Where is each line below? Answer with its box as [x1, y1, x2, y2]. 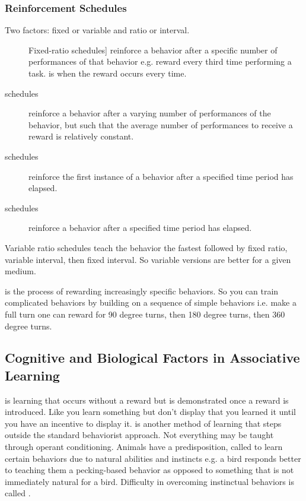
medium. [5, 265, 36, 277]
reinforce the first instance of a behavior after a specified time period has [28, 170, 294, 182]
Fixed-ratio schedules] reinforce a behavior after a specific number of [28, 43, 278, 56]
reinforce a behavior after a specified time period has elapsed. [28, 221, 252, 234]
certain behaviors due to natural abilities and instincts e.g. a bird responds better [5, 452, 301, 464]
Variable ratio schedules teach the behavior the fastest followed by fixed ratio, [5, 241, 288, 253]
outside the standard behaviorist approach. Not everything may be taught [5, 429, 274, 441]
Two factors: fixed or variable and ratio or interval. [5, 24, 190, 36]
